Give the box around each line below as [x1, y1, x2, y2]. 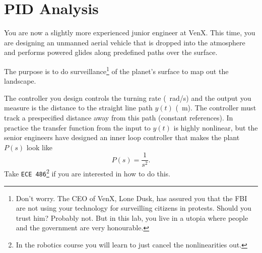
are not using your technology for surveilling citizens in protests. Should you [16, 203, 251, 213]
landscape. [4, 76, 36, 86]
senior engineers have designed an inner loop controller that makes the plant [4, 132, 240, 143]
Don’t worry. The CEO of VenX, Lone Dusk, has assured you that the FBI [16, 193, 247, 203]
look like [26, 142, 53, 152]
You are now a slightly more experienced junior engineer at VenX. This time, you [4, 27, 255, 38]
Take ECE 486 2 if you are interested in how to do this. [4, 167, 170, 179]
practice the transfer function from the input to [4, 122, 151, 133]
